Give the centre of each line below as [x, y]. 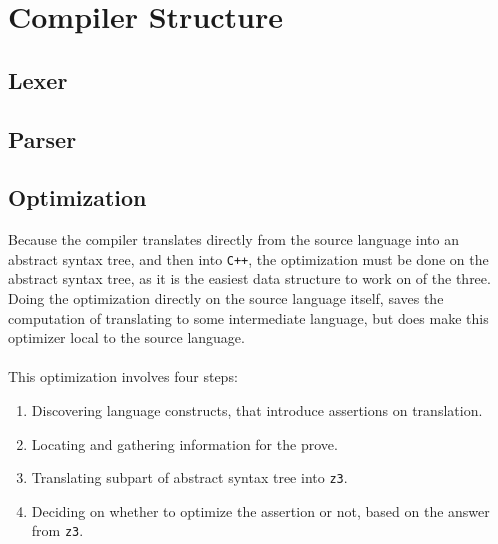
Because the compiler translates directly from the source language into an [233, 239]
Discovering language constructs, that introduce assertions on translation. [257, 409]
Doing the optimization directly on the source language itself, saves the [226, 297]
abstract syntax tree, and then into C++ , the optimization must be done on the [248, 258]
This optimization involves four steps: [123, 376]
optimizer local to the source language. [126, 337]
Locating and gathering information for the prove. [184, 443]
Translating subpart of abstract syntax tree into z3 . [189, 477]
